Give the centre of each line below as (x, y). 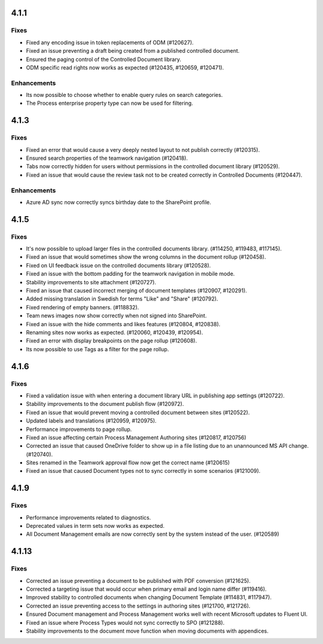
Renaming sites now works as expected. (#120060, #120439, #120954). (115, 332)
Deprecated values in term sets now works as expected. (95, 526)
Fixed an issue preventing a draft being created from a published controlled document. (133, 51)
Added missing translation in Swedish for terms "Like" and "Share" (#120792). (122, 299)
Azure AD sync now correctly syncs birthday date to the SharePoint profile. (119, 202)
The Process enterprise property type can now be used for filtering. (110, 103)
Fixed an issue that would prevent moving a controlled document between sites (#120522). (138, 412)
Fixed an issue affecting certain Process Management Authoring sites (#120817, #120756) (136, 438)
